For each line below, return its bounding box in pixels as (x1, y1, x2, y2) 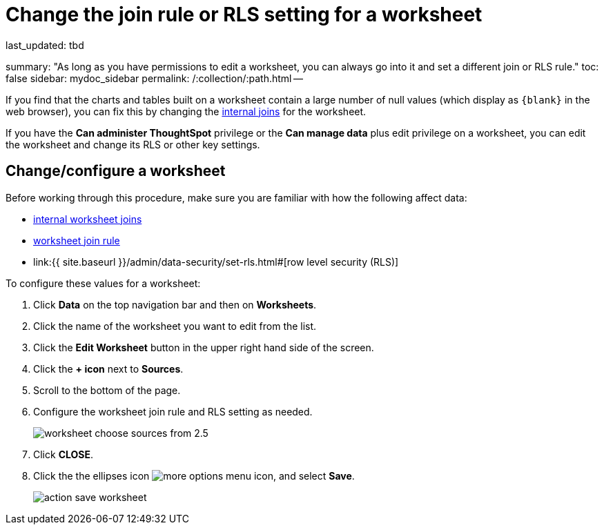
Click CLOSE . (33, 448, 94, 460)
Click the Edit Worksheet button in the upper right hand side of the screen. (33, 341, 374, 353)
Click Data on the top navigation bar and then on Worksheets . (33, 298, 317, 311)
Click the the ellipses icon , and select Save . (33, 469, 355, 482)
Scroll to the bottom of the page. (33, 384, 181, 396)
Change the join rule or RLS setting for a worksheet (6, 3, 483, 26)
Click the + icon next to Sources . (33, 362, 184, 375)
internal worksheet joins (33, 213, 142, 225)
